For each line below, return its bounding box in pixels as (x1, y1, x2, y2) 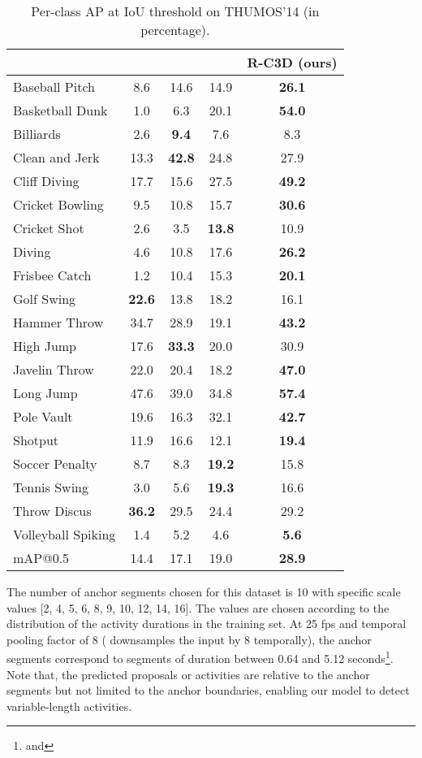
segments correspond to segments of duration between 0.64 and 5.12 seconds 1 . (6, 648, 394, 667)
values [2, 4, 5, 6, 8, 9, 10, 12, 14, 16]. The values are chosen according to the (6, 599, 390, 616)
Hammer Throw (13, 313, 104, 331)
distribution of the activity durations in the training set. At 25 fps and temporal (6, 615, 407, 632)
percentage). (140, 20, 210, 39)
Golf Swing (13, 289, 76, 308)
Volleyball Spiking (13, 525, 116, 544)
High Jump (13, 336, 77, 355)
